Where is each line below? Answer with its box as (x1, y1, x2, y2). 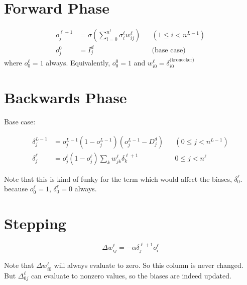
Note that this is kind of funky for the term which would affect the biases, (4, 173, 232, 184)
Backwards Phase (4, 87, 127, 108)
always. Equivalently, (46, 57, 110, 67)
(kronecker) (169, 57, 194, 62)
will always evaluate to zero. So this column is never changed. (54, 260, 243, 270)
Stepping (4, 213, 66, 234)
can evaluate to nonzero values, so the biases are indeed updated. (31, 270, 231, 280)
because (4, 183, 28, 194)
